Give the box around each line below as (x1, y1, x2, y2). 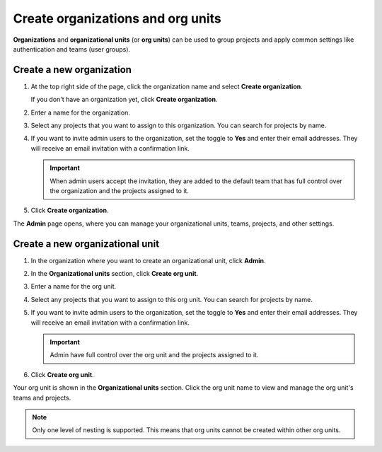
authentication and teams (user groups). (13, 45, 131, 53)
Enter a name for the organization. (30, 108, 130, 117)
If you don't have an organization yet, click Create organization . (30, 95, 218, 104)
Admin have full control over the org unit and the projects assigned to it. (50, 351, 259, 359)
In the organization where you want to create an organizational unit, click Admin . (30, 256, 266, 265)
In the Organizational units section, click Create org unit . (30, 270, 199, 278)
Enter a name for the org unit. (30, 282, 117, 291)
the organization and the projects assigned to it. (50, 186, 189, 195)
